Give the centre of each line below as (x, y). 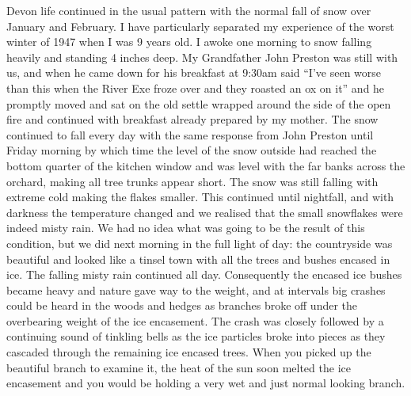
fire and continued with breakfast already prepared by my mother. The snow (192, 119)
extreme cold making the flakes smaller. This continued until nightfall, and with (200, 197)
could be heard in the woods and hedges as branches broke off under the (182, 305)
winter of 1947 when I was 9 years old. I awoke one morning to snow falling (189, 42)
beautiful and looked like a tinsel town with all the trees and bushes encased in (198, 259)
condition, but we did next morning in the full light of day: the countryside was (200, 243)
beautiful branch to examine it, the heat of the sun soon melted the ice (179, 367)
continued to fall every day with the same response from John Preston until (190, 134)
